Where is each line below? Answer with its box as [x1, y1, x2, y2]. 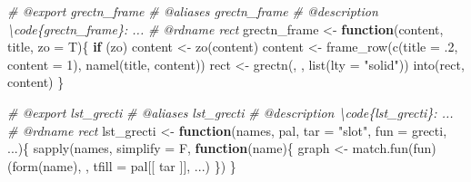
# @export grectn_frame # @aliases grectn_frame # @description [7, 2, 378, 20]
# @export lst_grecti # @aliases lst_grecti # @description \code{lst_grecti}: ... [7, 102, 454, 121]
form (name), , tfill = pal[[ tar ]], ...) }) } [12, 156, 236, 175]
